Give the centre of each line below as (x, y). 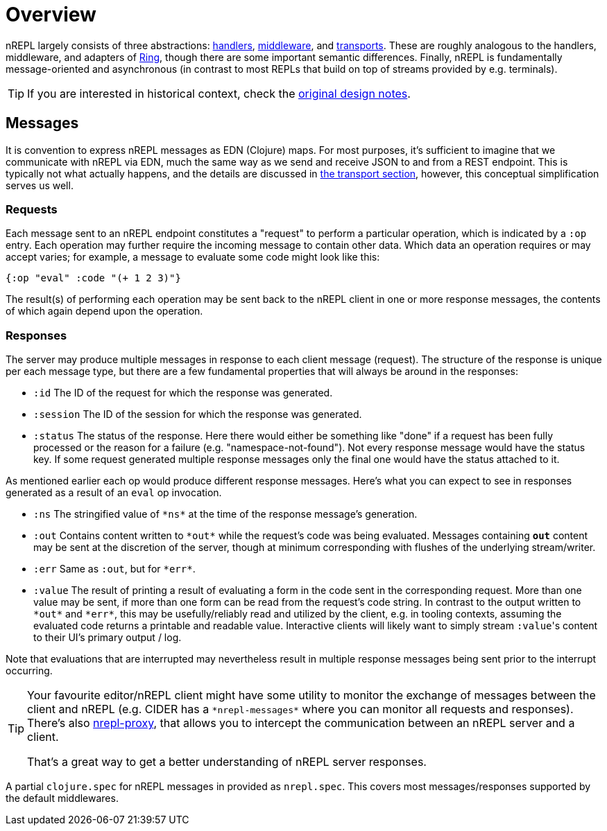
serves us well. (40, 185)
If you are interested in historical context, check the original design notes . (219, 93)
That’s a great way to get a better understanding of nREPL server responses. (227, 762)
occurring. (29, 671)
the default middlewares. (62, 798)
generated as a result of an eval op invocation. (114, 493)
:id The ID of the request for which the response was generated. (183, 393)
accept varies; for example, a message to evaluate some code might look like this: (193, 257)
